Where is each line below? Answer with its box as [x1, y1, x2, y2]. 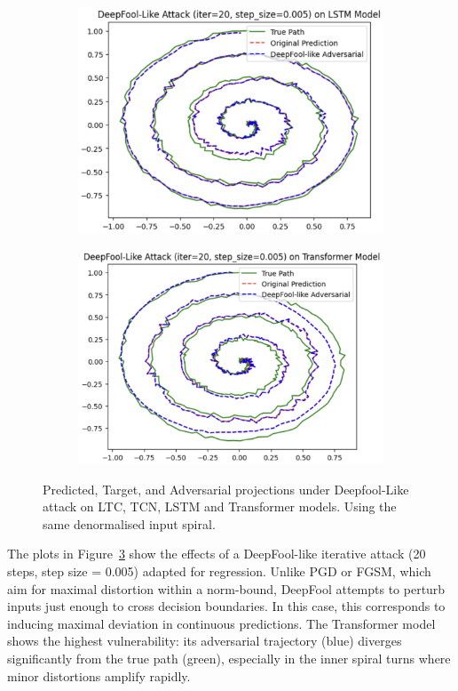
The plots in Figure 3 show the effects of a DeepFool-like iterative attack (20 [7, 544, 426, 563]
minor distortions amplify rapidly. [7, 666, 191, 685]
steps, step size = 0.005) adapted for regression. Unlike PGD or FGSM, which [7, 562, 431, 581]
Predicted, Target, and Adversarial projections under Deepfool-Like [43, 479, 409, 498]
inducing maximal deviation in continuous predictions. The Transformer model [7, 614, 436, 632]
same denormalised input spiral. [43, 514, 216, 533]
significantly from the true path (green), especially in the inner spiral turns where [7, 649, 451, 668]
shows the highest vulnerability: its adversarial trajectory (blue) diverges [7, 631, 402, 650]
